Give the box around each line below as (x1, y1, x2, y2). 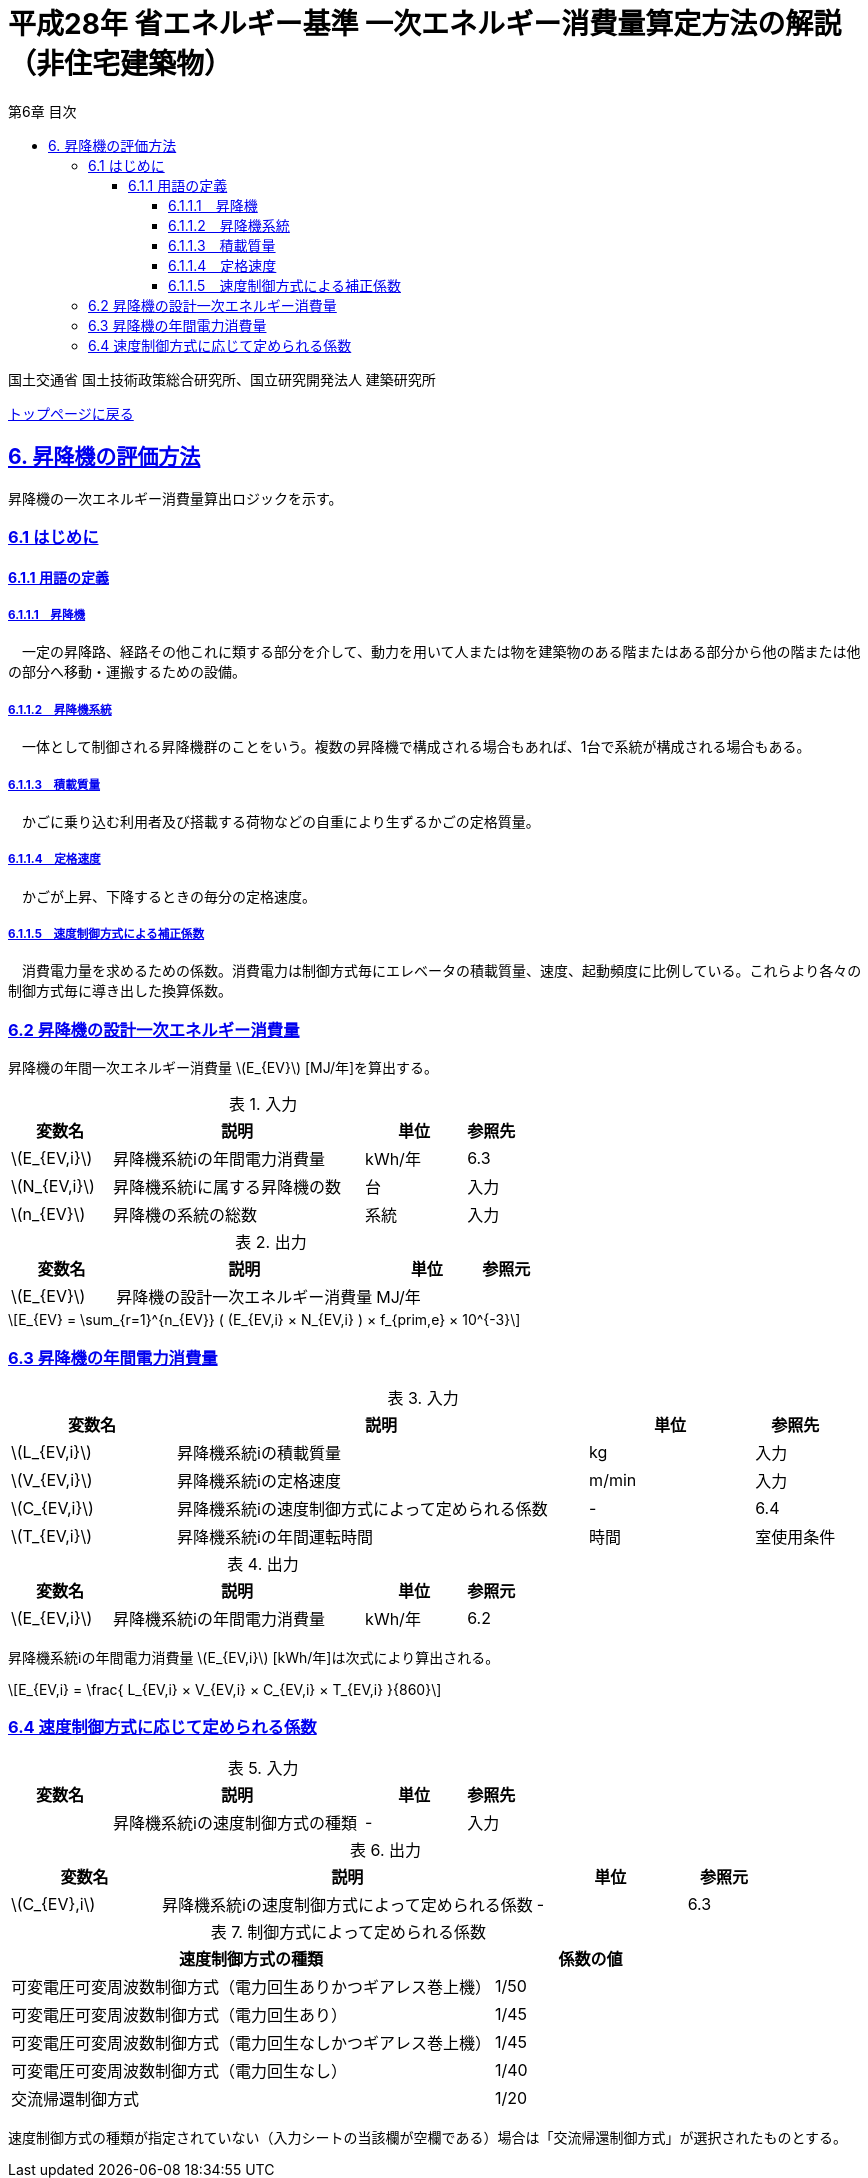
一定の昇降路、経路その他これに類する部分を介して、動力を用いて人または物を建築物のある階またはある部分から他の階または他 (21, 643, 861, 661)
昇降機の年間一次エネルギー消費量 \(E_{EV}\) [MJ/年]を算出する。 (8, 1059, 439, 1077)
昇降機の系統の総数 (113, 1205, 258, 1226)
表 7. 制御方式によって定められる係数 (210, 1921, 487, 1942)
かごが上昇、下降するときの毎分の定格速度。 (21, 887, 316, 905)
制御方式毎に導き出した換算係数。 (8, 982, 232, 1000)
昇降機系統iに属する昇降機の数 (113, 1177, 341, 1198)
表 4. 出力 (227, 1553, 299, 1574)
